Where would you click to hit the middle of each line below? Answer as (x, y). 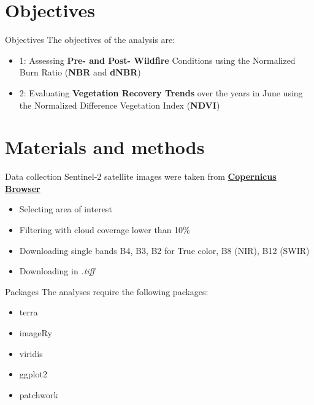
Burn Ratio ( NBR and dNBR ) (80, 72)
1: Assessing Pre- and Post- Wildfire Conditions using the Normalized (157, 60)
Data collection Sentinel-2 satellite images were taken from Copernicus (141, 176)
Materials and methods (105, 147)
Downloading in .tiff (57, 271)
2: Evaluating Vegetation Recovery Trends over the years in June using (161, 92)
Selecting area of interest (66, 209)
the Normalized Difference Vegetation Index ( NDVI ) (120, 105)
